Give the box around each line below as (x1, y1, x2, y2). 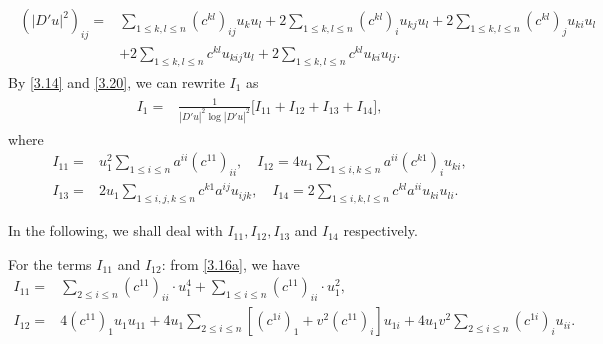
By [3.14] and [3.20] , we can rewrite (8, 71, 225, 92)
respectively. (343, 220, 418, 241)
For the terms (8, 253, 92, 274)
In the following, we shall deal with (8, 220, 223, 241)
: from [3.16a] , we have (161, 253, 300, 274)
